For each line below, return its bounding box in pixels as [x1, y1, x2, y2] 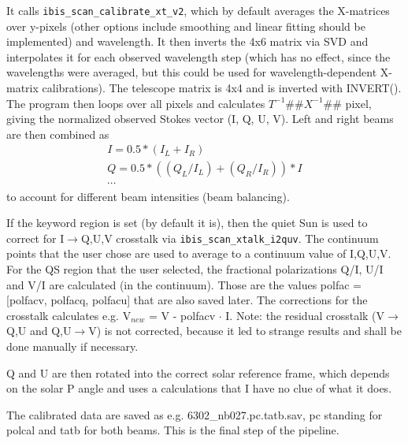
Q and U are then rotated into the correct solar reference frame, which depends [6, 364, 390, 381]
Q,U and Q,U [6, 322, 72, 339]
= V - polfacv [149, 307, 216, 323]
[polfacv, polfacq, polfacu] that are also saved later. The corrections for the [6, 292, 368, 308]
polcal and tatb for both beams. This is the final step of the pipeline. [6, 422, 339, 438]
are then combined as [6, 125, 109, 142]
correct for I [6, 229, 65, 246]
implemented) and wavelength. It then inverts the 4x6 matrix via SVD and [6, 33, 369, 50]
